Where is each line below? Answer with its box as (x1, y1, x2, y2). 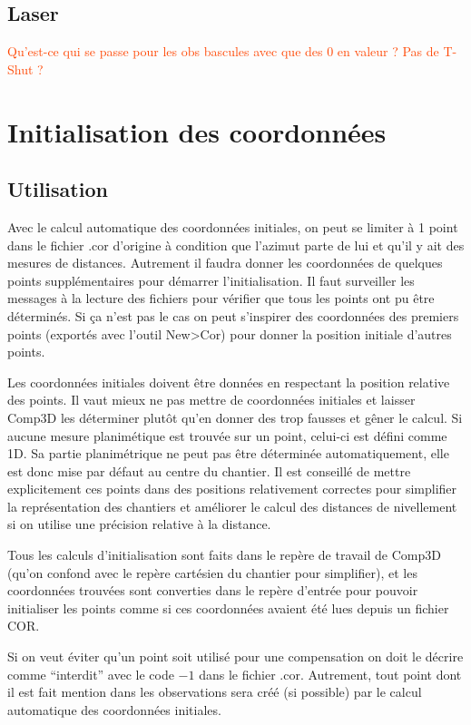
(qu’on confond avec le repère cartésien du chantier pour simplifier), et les (7, 563, 417, 582)
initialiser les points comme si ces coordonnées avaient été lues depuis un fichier (7, 598, 449, 617)
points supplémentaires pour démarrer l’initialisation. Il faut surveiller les (7, 270, 415, 289)
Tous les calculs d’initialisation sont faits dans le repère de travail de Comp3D (7, 545, 442, 564)
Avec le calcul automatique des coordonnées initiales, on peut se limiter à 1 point (7, 217, 458, 236)
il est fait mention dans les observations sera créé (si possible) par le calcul (7, 682, 422, 701)
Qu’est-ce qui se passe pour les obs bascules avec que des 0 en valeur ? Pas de (7, 42, 439, 61)
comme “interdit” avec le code (7, 664, 174, 683)
